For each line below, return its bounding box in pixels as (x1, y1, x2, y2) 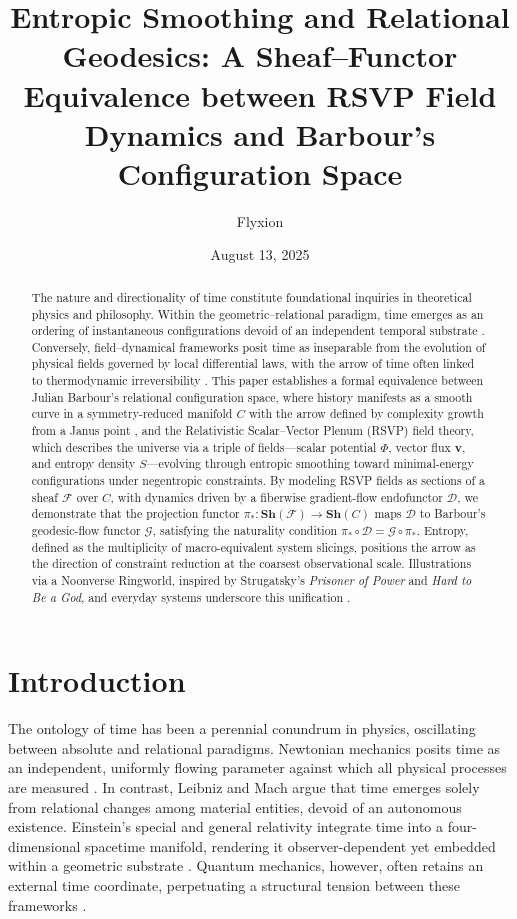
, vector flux (388, 438, 451, 455)
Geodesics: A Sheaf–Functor (62, 35, 458, 76)
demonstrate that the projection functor (31, 505, 240, 522)
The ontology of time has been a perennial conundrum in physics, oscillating (8, 718, 476, 739)
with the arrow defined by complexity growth (248, 405, 484, 422)
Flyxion (236, 210, 284, 231)
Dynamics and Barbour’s (84, 113, 436, 154)
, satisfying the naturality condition (152, 522, 338, 539)
